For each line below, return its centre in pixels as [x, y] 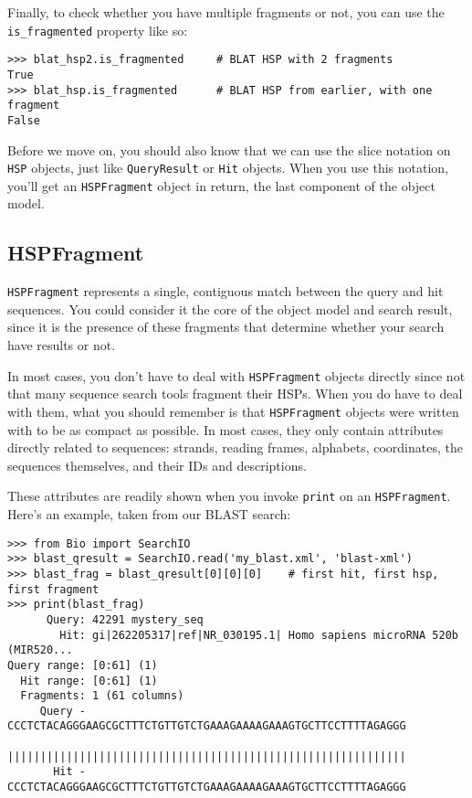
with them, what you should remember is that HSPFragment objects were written [233, 411]
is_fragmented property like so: [98, 30]
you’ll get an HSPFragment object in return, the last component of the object [221, 185]
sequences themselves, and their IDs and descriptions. [157, 465]
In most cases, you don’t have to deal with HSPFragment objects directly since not [236, 375]
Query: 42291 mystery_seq [125, 619]
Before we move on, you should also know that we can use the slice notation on [229, 149]
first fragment [53, 589]
